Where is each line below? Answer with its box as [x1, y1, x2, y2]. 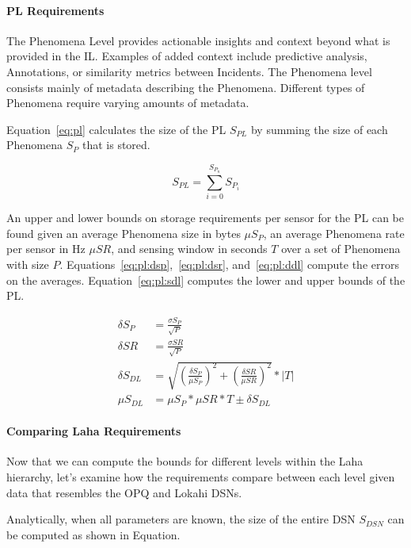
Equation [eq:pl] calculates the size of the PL [6, 121, 226, 137]
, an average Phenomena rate [263, 224, 405, 241]
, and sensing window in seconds [111, 240, 268, 257]
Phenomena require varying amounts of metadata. [6, 94, 249, 111]
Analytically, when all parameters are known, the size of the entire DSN [6, 511, 356, 527]
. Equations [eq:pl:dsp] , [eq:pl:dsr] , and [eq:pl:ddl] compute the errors [59, 255, 399, 272]
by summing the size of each [250, 121, 388, 137]
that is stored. [82, 136, 150, 153]
